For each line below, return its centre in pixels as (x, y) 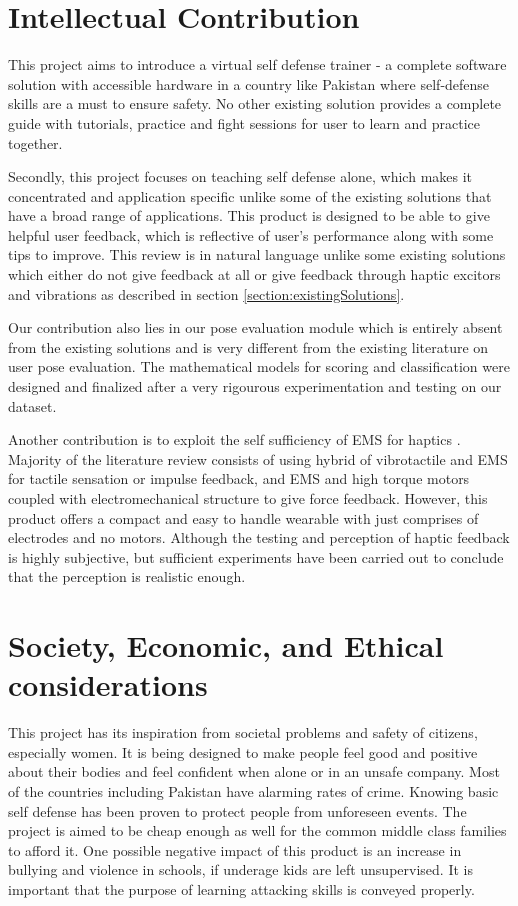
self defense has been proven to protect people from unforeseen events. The (237, 810)
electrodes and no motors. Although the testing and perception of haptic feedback (259, 537)
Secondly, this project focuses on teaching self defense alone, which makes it (240, 176)
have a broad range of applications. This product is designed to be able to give (249, 215)
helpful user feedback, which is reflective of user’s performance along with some (251, 234)
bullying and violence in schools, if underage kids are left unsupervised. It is (240, 869)
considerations (108, 684)
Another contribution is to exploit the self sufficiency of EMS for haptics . (234, 439)
